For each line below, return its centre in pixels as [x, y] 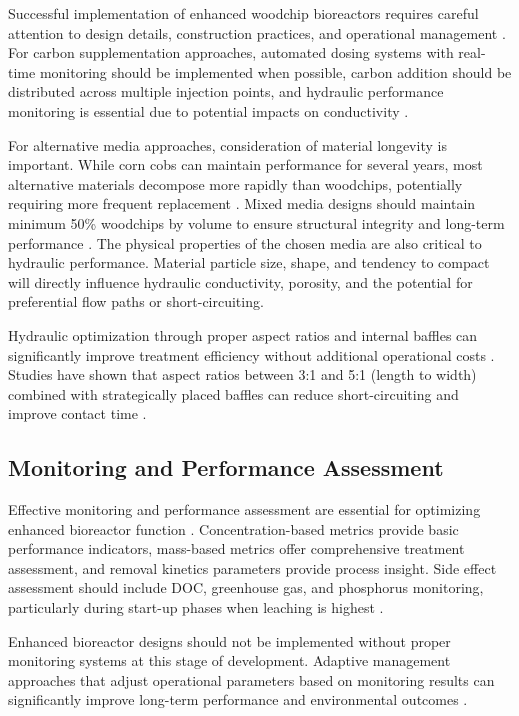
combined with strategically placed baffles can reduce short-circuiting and [233, 393]
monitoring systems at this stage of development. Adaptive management [229, 660]
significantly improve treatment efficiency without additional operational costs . [251, 354]
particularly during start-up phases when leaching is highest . [196, 607]
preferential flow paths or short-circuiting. [136, 301]
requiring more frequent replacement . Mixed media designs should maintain [242, 203]
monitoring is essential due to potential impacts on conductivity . [208, 110]
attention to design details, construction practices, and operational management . [257, 32]
